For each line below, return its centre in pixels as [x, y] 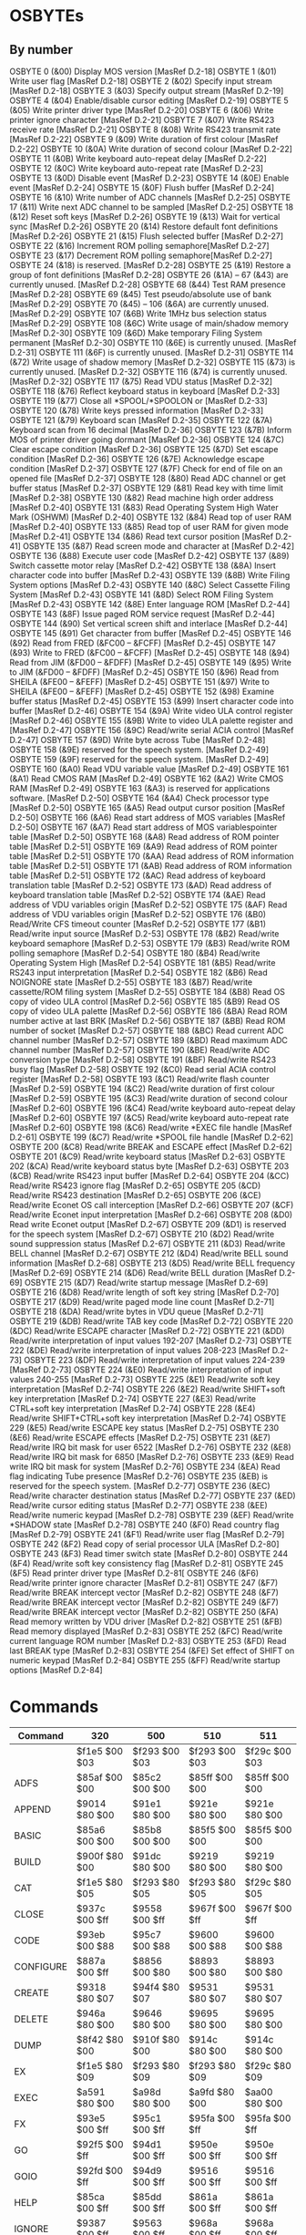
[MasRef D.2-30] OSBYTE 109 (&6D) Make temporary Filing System [136, 333]
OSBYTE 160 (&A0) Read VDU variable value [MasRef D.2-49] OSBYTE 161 [149, 769]
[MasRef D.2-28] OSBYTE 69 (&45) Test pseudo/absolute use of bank [140, 294]
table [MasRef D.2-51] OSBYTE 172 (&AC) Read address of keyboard [138, 875]
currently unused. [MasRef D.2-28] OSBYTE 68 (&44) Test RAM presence [148, 285]
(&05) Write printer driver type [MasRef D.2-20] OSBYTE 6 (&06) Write [142, 110]
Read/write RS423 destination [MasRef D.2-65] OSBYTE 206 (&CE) [135, 1195]
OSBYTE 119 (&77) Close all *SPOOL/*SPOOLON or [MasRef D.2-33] [139, 401]
